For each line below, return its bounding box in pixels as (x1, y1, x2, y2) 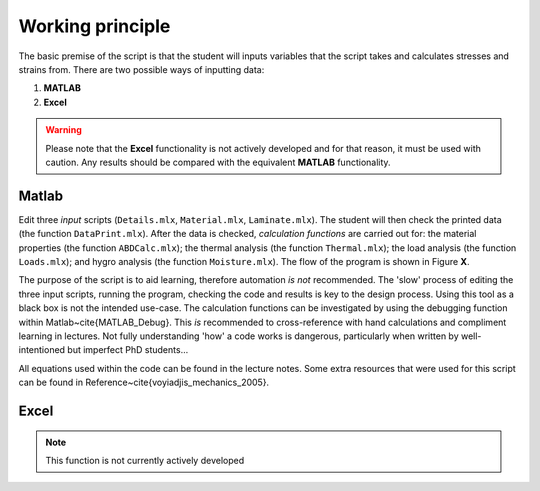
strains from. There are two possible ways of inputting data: (18, 63, 265, 75)
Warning (45, 124, 82, 136)
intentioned (18, 344, 65, 356)
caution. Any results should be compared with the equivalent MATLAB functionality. (45, 156, 391, 168)
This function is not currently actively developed (45, 454, 245, 466)
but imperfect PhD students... (66, 344, 189, 356)
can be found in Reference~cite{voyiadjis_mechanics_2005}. (18, 376, 270, 389)
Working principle (18, 15, 171, 37)
